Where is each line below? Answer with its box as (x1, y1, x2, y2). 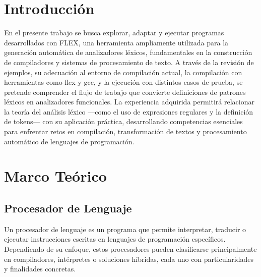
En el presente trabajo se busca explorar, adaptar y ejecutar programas (4, 27, 224, 38)
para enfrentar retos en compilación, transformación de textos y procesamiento (4, 126, 247, 137)
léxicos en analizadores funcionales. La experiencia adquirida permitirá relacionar (4, 96, 254, 107)
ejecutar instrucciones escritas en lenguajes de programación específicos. (4, 234, 226, 244)
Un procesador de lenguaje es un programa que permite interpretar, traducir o (4, 224, 246, 234)
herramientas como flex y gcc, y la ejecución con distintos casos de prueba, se (4, 77, 243, 87)
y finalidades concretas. (4, 263, 76, 274)
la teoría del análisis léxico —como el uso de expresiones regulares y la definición (4, 106, 253, 117)
